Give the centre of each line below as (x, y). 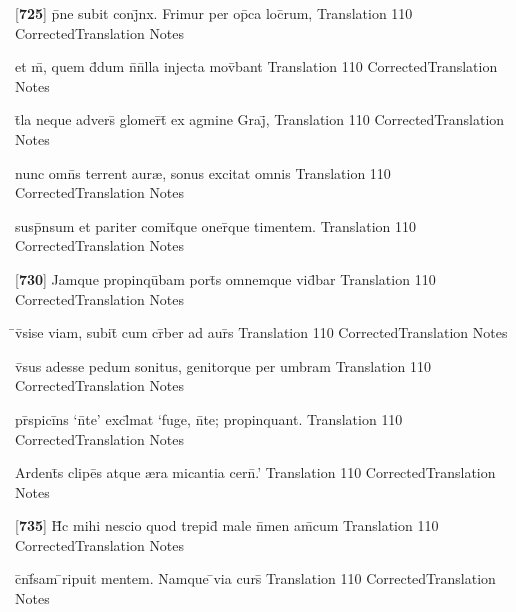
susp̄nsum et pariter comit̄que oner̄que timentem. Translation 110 (216, 225)
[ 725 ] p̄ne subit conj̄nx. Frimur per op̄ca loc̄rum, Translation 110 (214, 13)
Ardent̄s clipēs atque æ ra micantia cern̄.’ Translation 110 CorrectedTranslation (255, 472)
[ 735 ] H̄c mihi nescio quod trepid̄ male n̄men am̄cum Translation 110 (227, 525)
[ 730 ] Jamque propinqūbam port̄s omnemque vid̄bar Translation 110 (225, 278)
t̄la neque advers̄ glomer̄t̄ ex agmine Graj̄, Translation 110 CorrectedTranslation (260, 119)
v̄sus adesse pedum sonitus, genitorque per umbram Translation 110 (223, 365)
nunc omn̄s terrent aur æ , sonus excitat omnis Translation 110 (203, 172)
